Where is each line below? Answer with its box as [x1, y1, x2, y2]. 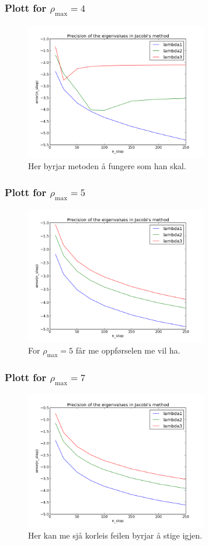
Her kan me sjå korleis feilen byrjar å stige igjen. [28, 529, 202, 541]
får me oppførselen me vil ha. [75, 344, 181, 357]
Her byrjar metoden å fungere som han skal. [28, 160, 186, 172]
